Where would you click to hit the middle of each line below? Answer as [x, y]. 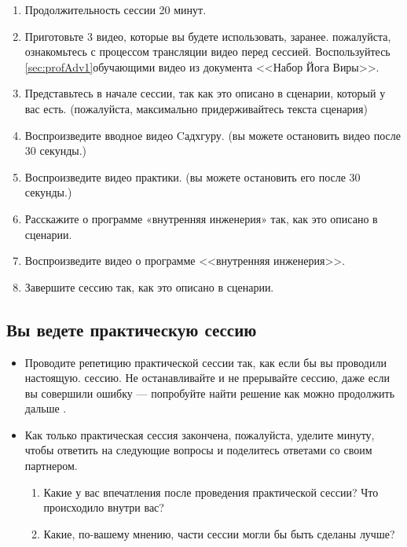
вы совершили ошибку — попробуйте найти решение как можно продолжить [210, 393]
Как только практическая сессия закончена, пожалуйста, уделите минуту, [200, 434]
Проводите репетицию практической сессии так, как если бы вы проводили [205, 362]
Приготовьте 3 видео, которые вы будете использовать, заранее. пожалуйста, [208, 36]
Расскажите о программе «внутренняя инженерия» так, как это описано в [201, 218]
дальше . [46, 408]
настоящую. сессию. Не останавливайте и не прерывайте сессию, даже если [207, 378]
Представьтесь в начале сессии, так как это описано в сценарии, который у [205, 93]
